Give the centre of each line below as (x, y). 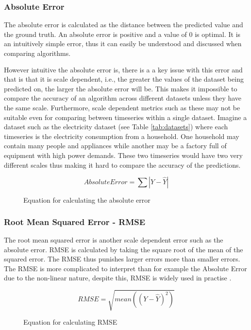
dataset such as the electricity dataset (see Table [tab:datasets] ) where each (116, 127)
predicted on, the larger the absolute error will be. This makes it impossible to (121, 88)
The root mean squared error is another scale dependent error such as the (114, 239)
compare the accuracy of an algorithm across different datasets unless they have (123, 98)
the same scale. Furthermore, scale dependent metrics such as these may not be (122, 107)
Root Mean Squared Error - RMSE (75, 221)
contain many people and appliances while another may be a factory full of (115, 146)
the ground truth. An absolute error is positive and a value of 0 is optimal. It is (122, 34)
